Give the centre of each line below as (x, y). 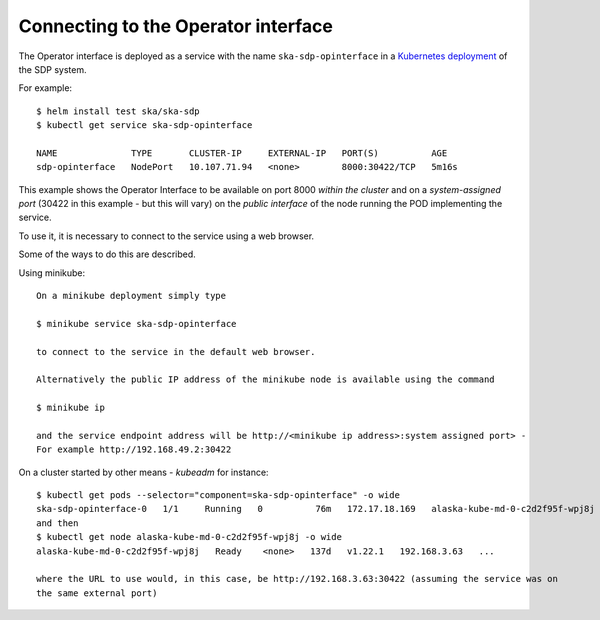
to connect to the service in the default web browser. (176, 351)
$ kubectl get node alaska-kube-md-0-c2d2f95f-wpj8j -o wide (189, 537)
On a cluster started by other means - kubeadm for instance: (143, 472)
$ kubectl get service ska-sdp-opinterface (144, 125)
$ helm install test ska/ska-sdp (118, 111)
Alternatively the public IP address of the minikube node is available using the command (265, 379)
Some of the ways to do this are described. (107, 254)
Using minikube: (52, 272)
